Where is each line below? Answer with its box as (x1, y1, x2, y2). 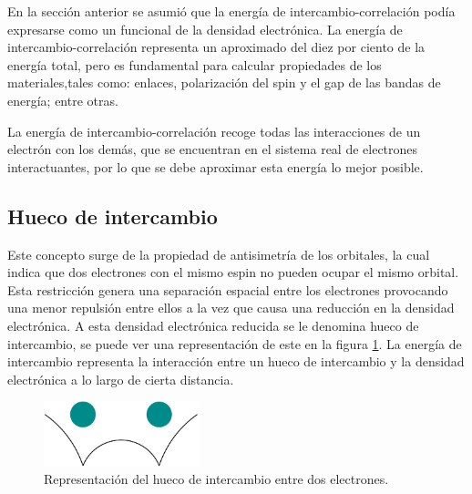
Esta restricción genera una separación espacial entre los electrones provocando (7, 280, 448, 299)
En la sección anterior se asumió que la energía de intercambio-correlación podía (7, 2, 456, 20)
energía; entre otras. (7, 90, 118, 109)
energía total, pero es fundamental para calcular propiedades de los (7, 55, 382, 74)
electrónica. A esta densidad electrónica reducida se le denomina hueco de (7, 315, 419, 334)
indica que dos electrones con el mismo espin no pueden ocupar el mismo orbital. (7, 262, 459, 282)
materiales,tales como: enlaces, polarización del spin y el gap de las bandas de (7, 73, 441, 92)
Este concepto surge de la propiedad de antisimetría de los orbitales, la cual (7, 244, 430, 263)
